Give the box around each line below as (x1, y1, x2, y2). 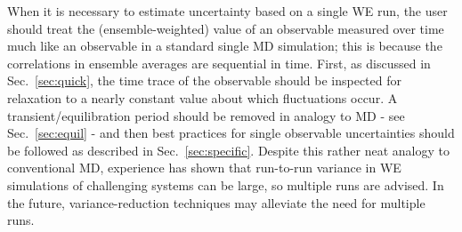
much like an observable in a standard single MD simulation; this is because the (7, 36, 442, 55)
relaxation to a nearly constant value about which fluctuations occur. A (7, 88, 398, 107)
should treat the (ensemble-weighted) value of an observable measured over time (7, 19, 444, 37)
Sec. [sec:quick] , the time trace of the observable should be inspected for (7, 71, 401, 90)
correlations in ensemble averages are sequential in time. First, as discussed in (7, 53, 431, 72)
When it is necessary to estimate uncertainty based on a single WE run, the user (7, 2, 448, 20)
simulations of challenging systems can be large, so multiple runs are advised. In (7, 175, 444, 194)
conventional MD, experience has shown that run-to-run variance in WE (7, 158, 401, 177)
